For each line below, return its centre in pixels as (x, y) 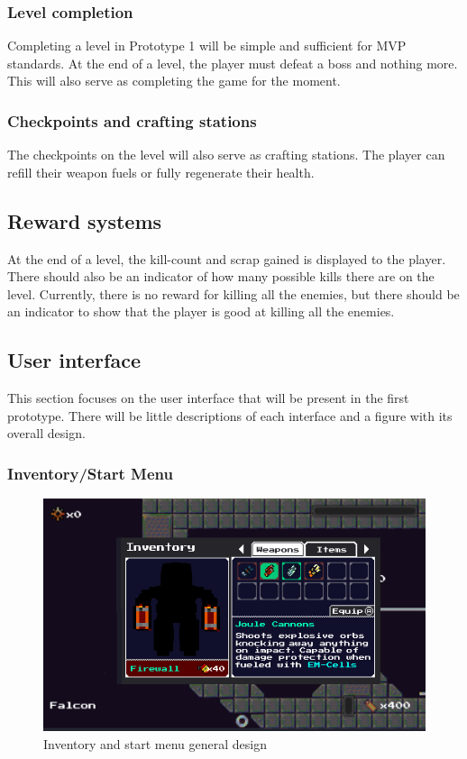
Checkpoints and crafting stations (132, 120)
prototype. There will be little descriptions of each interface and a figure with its (230, 415)
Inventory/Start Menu (90, 473)
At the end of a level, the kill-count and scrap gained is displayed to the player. (227, 258)
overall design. (46, 433)
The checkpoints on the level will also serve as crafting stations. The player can (226, 155)
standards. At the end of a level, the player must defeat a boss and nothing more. (233, 63)
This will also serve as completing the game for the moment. (174, 81)
